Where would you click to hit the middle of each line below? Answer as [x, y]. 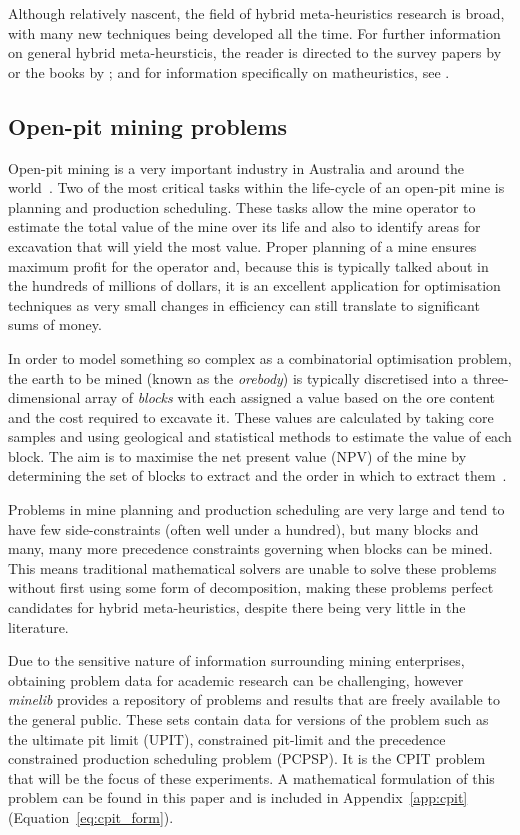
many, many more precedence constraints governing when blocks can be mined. [250, 548]
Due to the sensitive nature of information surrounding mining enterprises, [236, 660]
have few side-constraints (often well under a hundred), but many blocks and [243, 528]
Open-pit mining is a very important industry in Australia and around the [236, 167]
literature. [38, 626]
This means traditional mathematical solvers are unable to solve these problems [252, 567]
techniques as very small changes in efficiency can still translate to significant [244, 304]
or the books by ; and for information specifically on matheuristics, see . [229, 71]
